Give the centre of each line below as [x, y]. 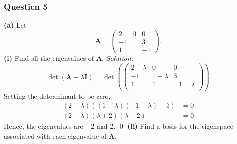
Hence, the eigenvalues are [44, 126]
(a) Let [15, 25]
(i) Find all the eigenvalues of [49, 58]
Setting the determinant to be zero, [57, 96]
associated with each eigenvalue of [55, 136]
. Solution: [117, 58]
